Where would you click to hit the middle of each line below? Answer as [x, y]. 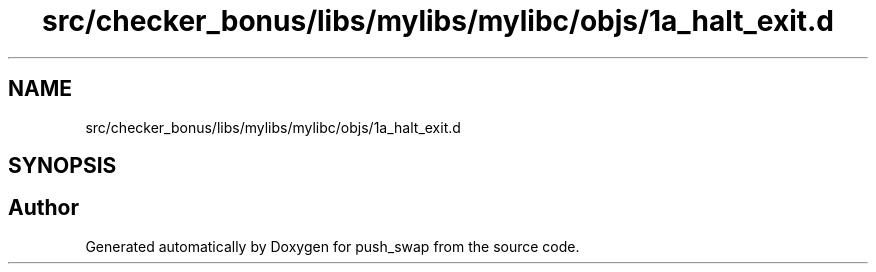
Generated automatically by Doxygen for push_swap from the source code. [332, 246]
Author [43, 208]
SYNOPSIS [62, 166]
